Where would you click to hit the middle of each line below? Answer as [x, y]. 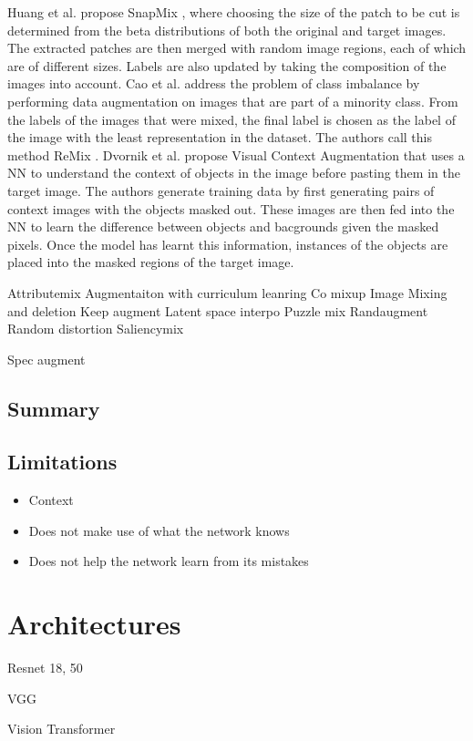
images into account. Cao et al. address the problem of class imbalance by [214, 83]
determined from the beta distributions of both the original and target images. [227, 30]
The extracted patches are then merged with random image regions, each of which [237, 48]
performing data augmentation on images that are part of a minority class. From [233, 101]
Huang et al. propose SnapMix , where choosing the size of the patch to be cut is [234, 12]
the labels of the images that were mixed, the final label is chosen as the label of [231, 119]
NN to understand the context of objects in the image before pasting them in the [234, 173]
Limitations [62, 462]
